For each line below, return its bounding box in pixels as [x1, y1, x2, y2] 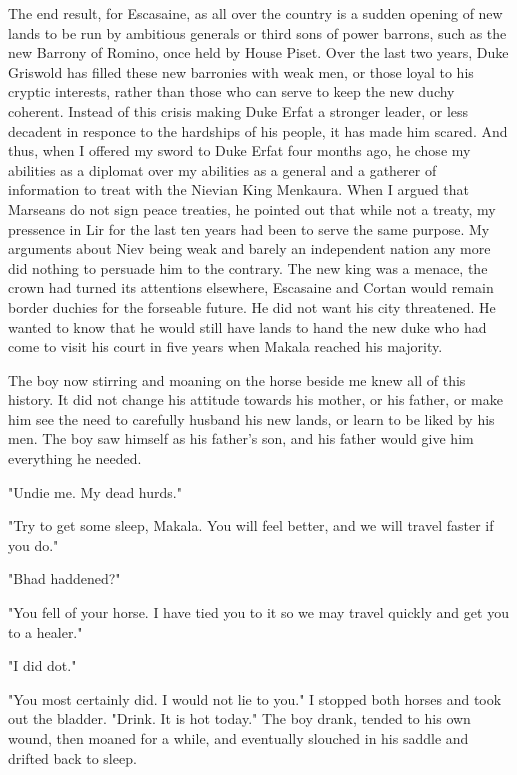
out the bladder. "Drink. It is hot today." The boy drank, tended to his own [8, 708, 471, 729]
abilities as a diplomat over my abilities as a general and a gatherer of [8, 159, 437, 180]
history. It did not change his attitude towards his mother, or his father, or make [8, 389, 503, 410]
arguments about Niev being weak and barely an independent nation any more [8, 238, 491, 259]
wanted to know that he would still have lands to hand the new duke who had [8, 316, 487, 337]
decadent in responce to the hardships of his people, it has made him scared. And [8, 120, 508, 141]
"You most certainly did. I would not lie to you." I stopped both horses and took [8, 688, 502, 709]
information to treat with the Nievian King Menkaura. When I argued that [8, 179, 470, 200]
